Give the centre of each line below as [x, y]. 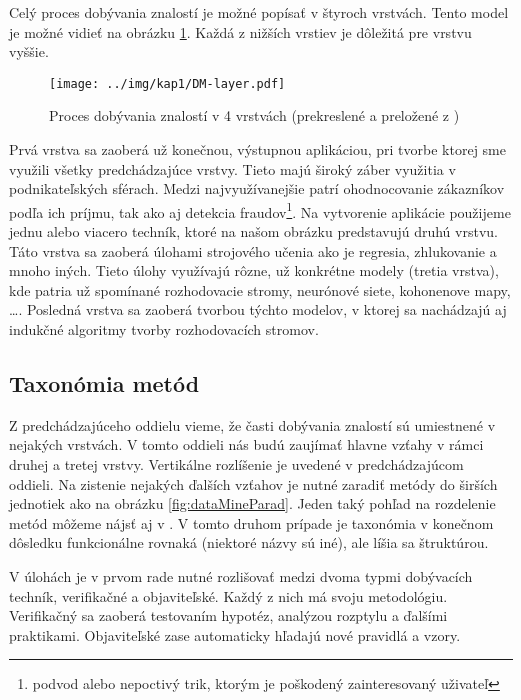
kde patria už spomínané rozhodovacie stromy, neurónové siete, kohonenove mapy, [260, 289]
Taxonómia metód [104, 383]
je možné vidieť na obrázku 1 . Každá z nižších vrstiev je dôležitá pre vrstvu [240, 31]
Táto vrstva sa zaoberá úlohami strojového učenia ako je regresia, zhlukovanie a [253, 250]
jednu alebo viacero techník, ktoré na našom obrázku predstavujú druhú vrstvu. [253, 231]
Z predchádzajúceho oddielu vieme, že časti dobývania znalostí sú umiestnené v [252, 424]
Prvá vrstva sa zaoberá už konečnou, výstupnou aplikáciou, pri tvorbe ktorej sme [257, 149]
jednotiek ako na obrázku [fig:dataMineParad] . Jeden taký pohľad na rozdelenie [252, 503]
